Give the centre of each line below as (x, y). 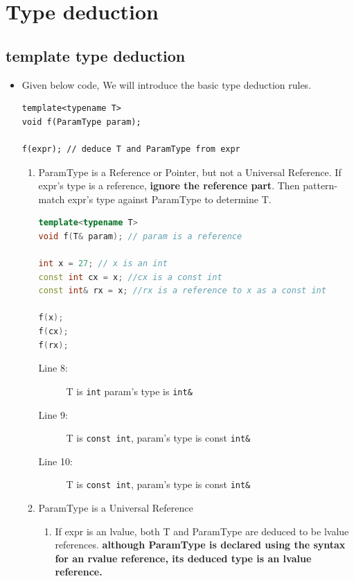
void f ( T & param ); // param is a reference (140, 236)
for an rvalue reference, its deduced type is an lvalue (183, 558)
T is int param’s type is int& (129, 391)
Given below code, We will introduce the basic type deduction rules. (167, 84)
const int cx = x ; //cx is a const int (130, 277)
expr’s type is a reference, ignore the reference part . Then (169, 185)
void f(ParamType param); (81, 122)
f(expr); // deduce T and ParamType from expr (131, 149)
